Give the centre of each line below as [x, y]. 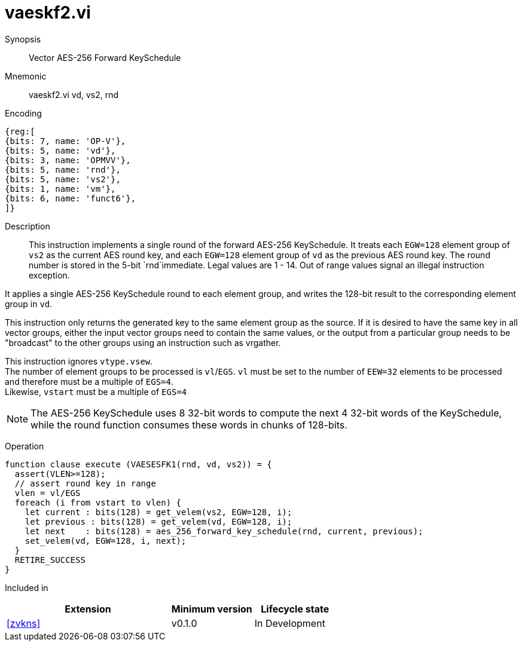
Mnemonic [26, 76]
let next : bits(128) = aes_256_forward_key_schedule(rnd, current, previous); [224, 531]
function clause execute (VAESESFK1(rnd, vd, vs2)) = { [138, 464]
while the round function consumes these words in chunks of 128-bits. [189, 425]
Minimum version [212, 609]
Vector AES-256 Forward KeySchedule [105, 57]
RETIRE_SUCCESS [50, 560]
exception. [49, 275]
